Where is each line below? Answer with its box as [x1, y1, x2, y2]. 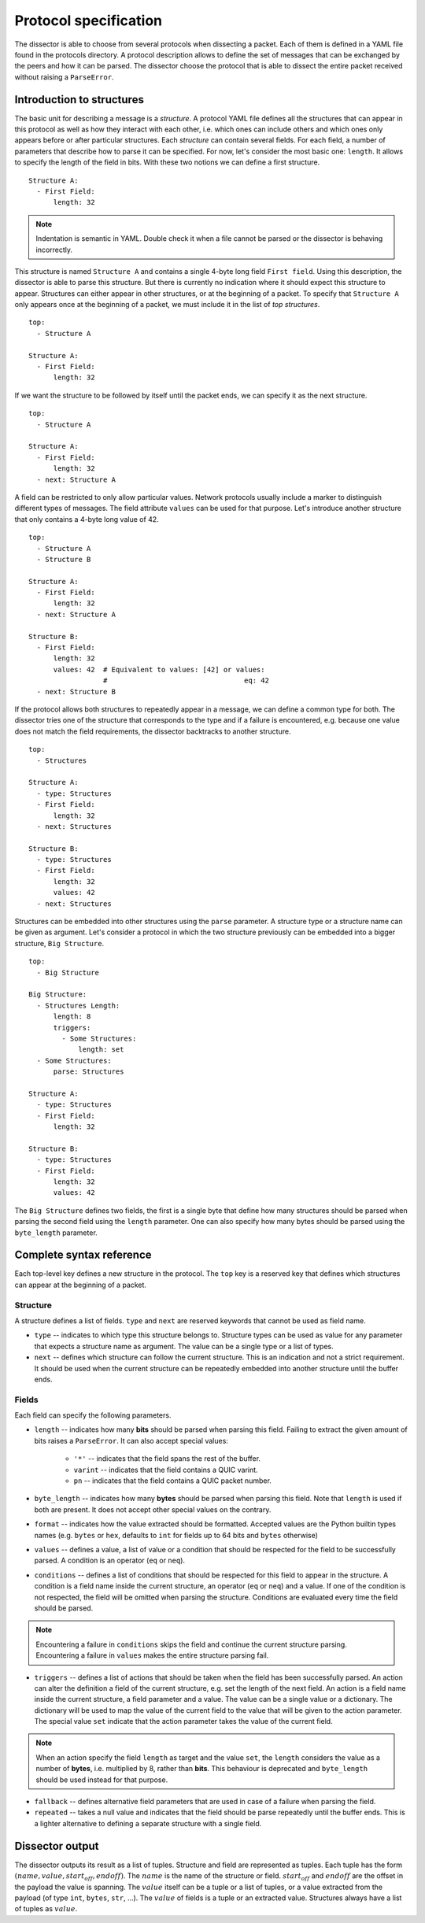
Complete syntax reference [14, 1248, 153, 1262]
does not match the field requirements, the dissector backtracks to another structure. [14, 727, 291, 736]
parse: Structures [53, 1067, 124, 1076]
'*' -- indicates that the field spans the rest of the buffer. [73, 1454, 261, 1463]
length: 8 [53, 1012, 91, 1021]
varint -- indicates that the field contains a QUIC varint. [73, 1465, 259, 1474]
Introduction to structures [14, 93, 145, 106]
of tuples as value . [14, 1904, 78, 1914]
